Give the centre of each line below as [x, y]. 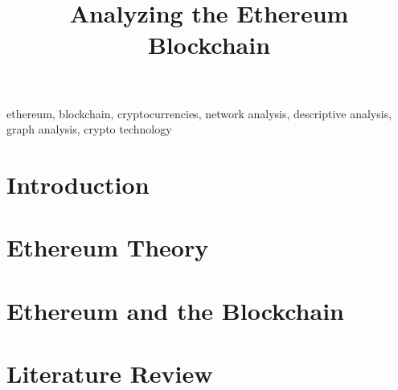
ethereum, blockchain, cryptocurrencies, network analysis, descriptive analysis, [199, 113]
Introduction [78, 184]
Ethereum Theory [108, 247]
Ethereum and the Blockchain [175, 310]
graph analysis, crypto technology [89, 129]
